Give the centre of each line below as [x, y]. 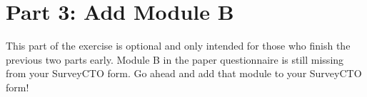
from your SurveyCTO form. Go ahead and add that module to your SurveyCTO [184, 73]
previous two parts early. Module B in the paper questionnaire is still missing [175, 59]
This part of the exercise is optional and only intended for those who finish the [178, 46]
